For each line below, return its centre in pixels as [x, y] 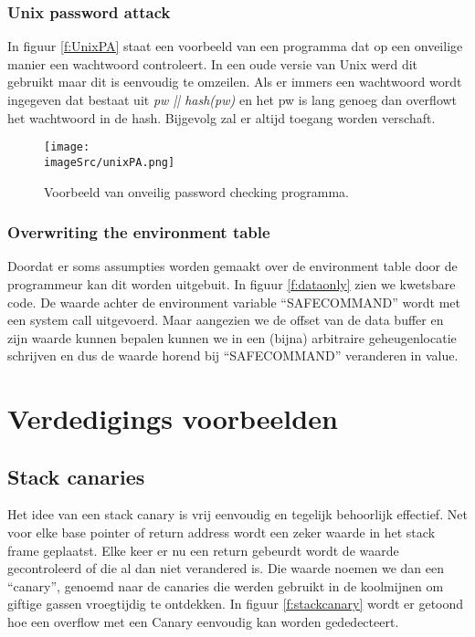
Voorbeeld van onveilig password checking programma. [196, 191]
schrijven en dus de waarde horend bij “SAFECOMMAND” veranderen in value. [233, 355]
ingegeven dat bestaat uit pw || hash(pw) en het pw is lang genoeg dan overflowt [232, 99]
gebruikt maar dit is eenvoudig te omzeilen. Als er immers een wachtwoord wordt [235, 82]
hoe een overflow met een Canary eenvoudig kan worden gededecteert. [203, 622]
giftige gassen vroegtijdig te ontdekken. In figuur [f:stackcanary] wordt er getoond [236, 604]
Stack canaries [76, 476]
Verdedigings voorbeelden [173, 418]
